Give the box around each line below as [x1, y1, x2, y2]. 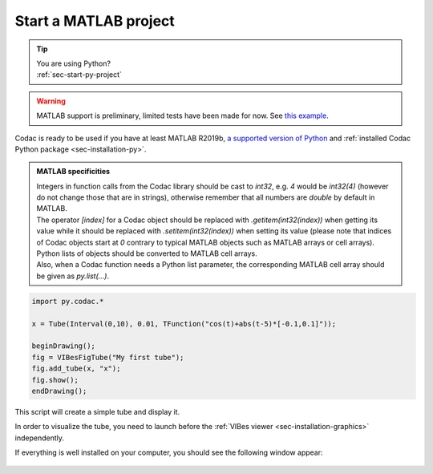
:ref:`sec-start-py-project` [36, 70, 122, 79]
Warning [36, 96, 66, 106]
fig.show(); [31, 375, 79, 384]
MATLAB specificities [36, 167, 111, 176]
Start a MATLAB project [14, 12, 176, 30]
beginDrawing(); [31, 342, 96, 350]
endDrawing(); [31, 386, 87, 395]
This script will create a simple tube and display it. [14, 407, 180, 416]
